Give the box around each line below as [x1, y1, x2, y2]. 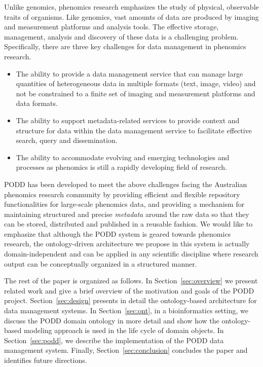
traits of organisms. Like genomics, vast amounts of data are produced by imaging [4, 11, 259, 22]
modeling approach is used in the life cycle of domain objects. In [23, 325, 224, 336]
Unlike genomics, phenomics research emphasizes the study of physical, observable [4, 2, 259, 12]
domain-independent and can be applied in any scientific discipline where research [4, 248, 258, 259]
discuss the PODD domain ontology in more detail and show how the [4, 315, 219, 325]
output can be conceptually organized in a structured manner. [4, 258, 197, 269]
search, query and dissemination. [16, 135, 118, 145]
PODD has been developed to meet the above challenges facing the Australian [4, 178, 247, 189]
